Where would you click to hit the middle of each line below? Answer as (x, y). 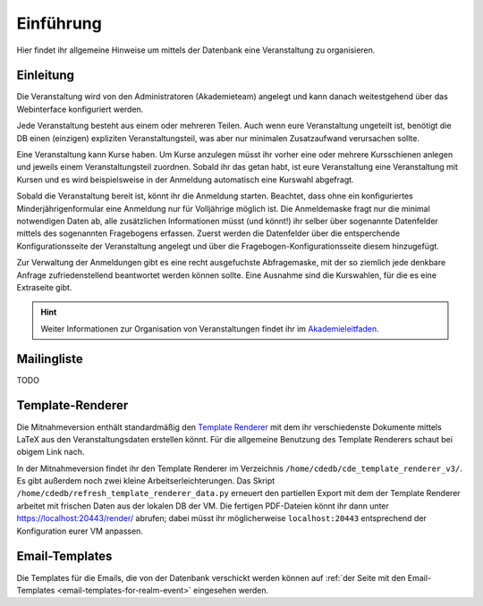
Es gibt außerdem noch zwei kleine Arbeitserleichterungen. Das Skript (146, 481)
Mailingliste (50, 359)
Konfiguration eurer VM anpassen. (80, 531)
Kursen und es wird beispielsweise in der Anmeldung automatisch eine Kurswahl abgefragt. (185, 180)
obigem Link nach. (51, 452)
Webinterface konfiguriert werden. (80, 109)
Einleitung (46, 76)
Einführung (59, 23)
